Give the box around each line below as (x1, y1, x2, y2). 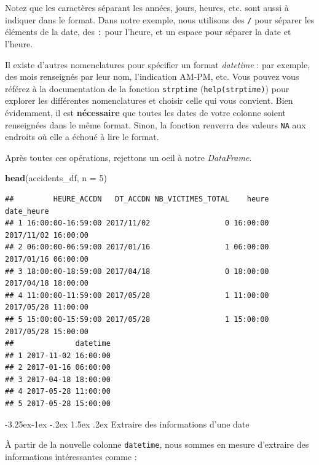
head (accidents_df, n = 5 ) (5, 171, 107, 184)
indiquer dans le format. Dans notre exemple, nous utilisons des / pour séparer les (5, 13, 315, 26)
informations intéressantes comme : (5, 450, 137, 463)
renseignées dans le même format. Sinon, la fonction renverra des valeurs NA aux (5, 118, 306, 131)
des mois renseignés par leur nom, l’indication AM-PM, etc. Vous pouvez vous (5, 70, 299, 83)
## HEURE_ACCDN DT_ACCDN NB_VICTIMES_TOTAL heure (5, 194, 269, 203)
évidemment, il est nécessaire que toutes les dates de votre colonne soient (5, 106, 286, 119)
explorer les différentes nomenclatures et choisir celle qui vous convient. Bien (5, 94, 293, 107)
